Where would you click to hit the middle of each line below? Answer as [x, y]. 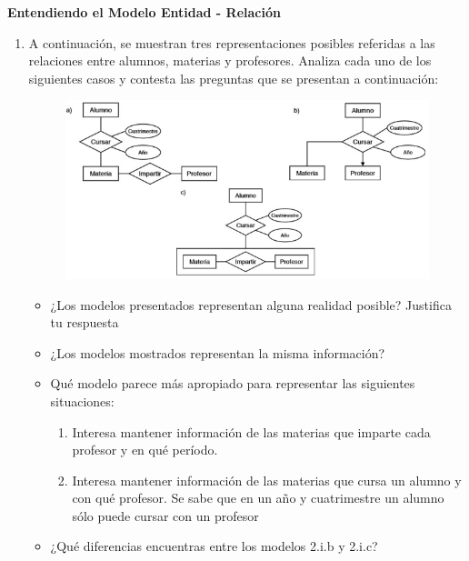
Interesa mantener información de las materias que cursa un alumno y [267, 480]
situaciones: [82, 401]
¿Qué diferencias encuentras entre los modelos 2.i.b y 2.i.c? [214, 546]
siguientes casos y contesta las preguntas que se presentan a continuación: [234, 78]
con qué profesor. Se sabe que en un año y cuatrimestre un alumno [258, 498]
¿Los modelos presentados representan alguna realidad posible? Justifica [251, 304]
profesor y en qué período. [145, 450]
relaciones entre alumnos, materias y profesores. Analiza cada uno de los [230, 60]
